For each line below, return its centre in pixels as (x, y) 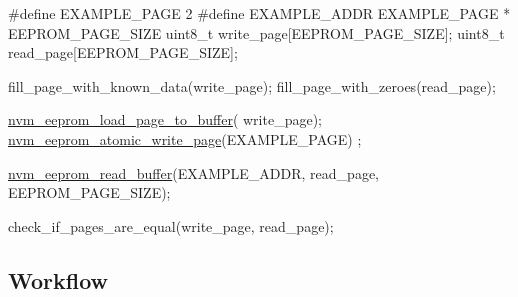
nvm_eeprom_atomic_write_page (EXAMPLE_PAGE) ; (185, 138)
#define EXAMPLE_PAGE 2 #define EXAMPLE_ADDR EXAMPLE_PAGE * (259, 13)
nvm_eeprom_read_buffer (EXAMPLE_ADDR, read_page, (193, 172)
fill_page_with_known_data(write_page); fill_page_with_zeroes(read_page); (252, 85)
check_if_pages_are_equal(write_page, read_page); (171, 225)
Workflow (58, 279)
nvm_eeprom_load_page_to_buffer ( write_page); (165, 119)
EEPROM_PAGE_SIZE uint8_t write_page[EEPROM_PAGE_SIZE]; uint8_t (256, 32)
